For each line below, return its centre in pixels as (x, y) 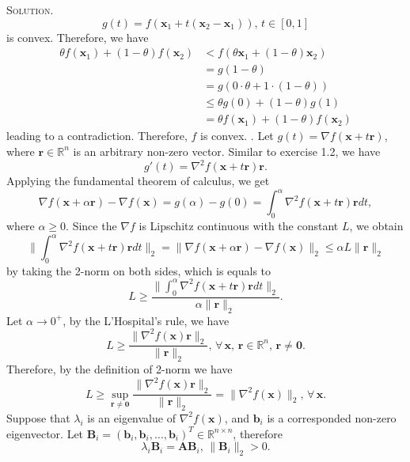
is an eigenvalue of (131, 417)
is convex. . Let (237, 136)
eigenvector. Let (45, 433)
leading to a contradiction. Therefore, (97, 136)
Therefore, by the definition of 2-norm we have (120, 369)
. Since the (91, 225)
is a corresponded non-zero (332, 417)
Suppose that (38, 417)
